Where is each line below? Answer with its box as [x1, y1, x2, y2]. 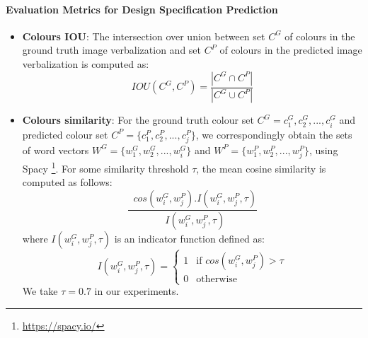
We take [22, 284, 58, 298]
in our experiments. [94, 284, 179, 298]
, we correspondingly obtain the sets [195, 127, 352, 141]
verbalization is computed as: [22, 56, 149, 71]
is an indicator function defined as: [114, 231, 265, 245]
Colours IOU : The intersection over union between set [22, 28, 265, 43]
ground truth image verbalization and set [22, 42, 202, 57]
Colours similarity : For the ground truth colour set [22, 112, 254, 127]
